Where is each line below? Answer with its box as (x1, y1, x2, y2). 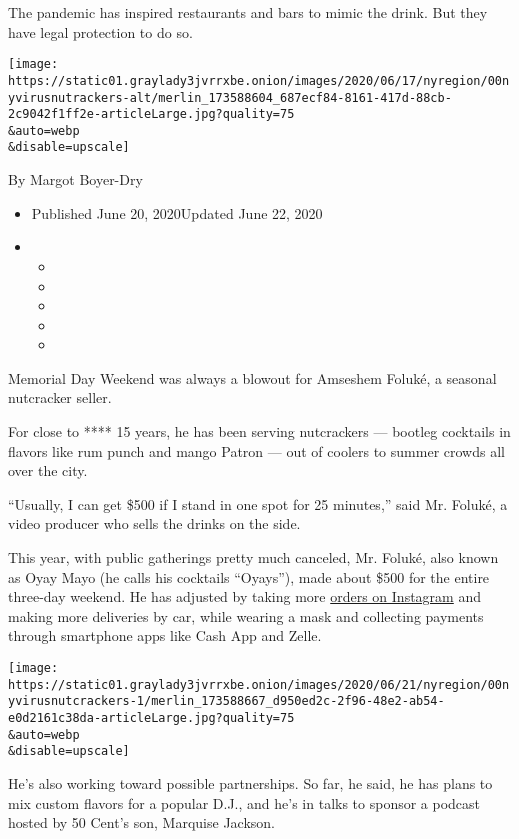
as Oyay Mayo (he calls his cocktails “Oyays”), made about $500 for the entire (8, 566, 490, 587)
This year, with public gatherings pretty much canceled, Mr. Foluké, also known (8, 547, 499, 568)
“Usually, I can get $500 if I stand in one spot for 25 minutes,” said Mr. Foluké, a (8, 493, 508, 514)
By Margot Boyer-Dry (8, 169, 143, 190)
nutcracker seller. (8, 387, 112, 408)
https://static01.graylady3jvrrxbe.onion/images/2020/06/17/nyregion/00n (8, 73, 510, 88)
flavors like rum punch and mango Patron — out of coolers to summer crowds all (8, 440, 505, 461)
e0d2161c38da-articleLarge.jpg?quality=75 (8, 710, 295, 725)
